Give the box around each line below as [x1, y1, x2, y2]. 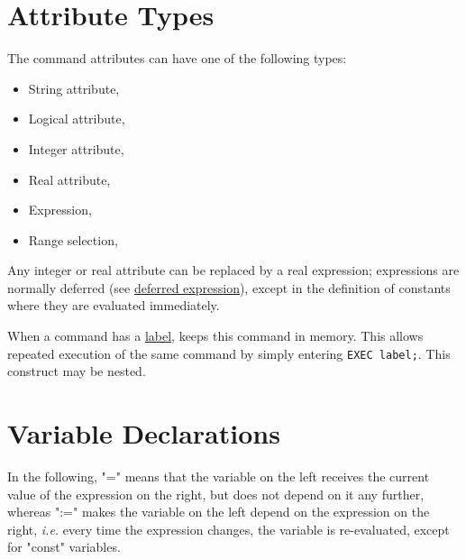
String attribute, [28, 78, 120, 97]
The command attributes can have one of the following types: [7, 49, 347, 68]
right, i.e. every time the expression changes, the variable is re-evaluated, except [7, 519, 450, 538]
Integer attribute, [28, 139, 124, 158]
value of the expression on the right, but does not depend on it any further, [7, 484, 425, 503]
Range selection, [28, 230, 118, 249]
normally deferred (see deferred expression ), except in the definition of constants [7, 278, 451, 297]
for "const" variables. [7, 537, 121, 556]
